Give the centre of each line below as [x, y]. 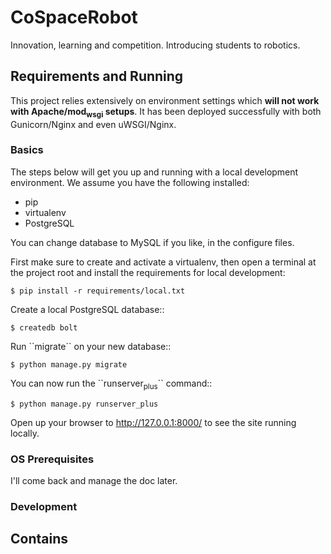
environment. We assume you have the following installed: [130, 182]
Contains [39, 539]
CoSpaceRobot [74, 17]
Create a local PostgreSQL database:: [87, 309]
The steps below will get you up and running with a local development [154, 172]
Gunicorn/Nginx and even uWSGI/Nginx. [93, 124]
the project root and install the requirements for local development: [148, 272]
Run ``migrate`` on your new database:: [91, 346]
